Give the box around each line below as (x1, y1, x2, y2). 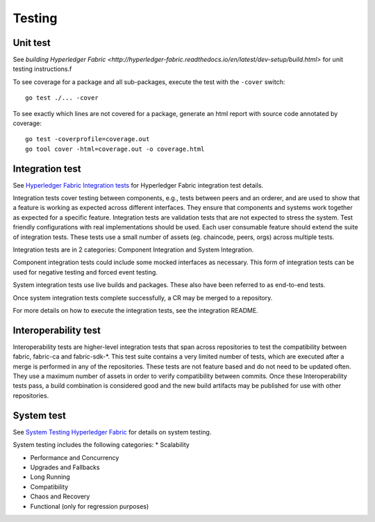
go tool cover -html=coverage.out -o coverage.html (25, 145, 205, 153)
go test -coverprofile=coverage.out (25, 136, 150, 143)
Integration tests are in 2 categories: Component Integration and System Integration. (12, 245, 254, 254)
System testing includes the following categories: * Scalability (12, 441, 190, 449)
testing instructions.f (12, 65, 72, 73)
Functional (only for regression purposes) (30, 502, 149, 510)
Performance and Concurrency (30, 453, 119, 462)
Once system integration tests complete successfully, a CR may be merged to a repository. (12, 293, 273, 302)
